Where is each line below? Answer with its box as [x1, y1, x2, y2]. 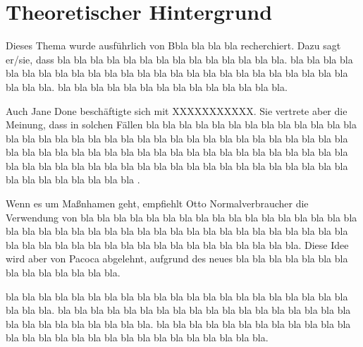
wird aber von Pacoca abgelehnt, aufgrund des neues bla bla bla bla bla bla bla [6, 251, 348, 266]
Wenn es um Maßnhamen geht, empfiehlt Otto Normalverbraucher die [6, 196, 309, 211]
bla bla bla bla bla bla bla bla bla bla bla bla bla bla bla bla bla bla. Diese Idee [6, 237, 349, 252]
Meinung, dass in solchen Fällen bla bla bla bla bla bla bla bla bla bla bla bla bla [6, 117, 357, 132]
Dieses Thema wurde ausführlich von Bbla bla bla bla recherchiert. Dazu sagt [6, 38, 341, 53]
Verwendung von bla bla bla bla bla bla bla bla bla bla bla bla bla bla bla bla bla [6, 209, 357, 224]
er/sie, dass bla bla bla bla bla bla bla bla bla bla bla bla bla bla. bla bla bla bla [6, 51, 353, 66]
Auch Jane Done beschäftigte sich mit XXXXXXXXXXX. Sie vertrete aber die [6, 103, 347, 118]
